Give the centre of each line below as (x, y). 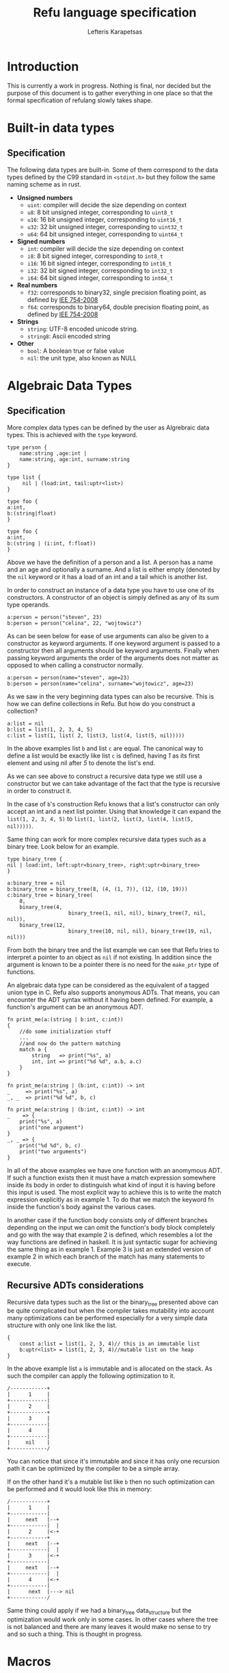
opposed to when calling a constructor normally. (75, 665)
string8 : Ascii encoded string (69, 336)
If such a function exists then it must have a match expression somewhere (111, 1178)
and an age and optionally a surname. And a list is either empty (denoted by (114, 569)
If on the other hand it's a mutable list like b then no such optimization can (111, 1482)
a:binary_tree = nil (37, 883)
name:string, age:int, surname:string (75, 459)
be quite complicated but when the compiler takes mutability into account (111, 1311)
